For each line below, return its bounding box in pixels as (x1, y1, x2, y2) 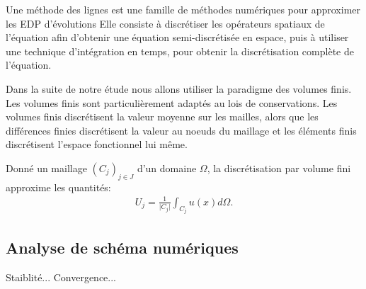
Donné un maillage (6, 160, 87, 175)
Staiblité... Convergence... (6, 269, 117, 284)
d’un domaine (137, 160, 197, 175)
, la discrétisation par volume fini (207, 160, 351, 175)
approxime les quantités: (6, 179, 111, 194)
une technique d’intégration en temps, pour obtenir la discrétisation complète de (6, 43, 354, 58)
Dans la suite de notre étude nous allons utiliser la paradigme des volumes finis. (6, 81, 352, 96)
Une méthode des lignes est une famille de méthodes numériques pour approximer (6, 2, 361, 16)
